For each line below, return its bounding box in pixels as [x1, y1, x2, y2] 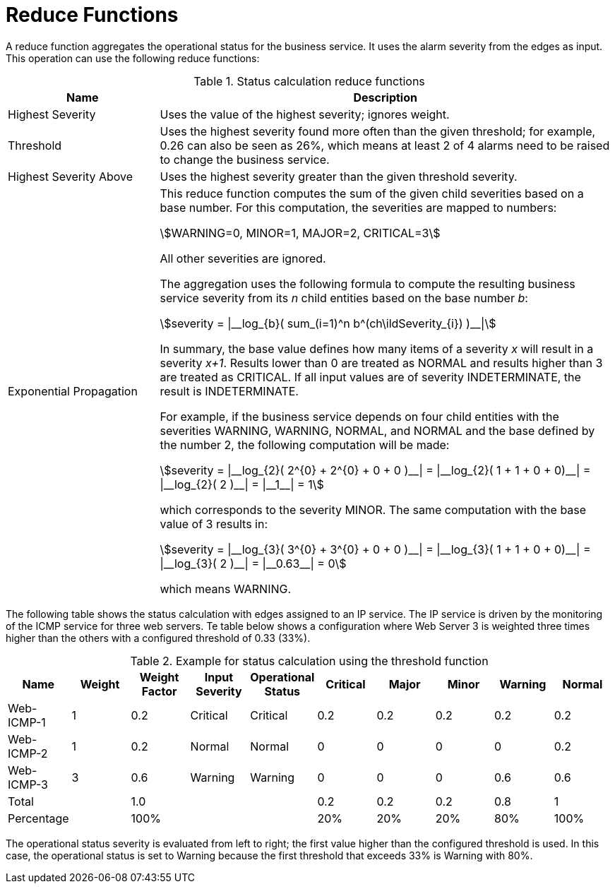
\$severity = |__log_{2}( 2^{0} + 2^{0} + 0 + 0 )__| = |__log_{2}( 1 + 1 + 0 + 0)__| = [160, 463, 591, 477]
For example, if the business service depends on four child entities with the [160, 409, 559, 424]
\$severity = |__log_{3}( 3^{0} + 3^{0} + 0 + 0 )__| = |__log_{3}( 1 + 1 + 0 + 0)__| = [160, 542, 591, 556]
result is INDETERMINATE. [160, 383, 299, 398]
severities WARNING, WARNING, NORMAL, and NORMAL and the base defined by [160, 423, 595, 438]
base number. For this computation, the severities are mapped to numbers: [160, 200, 557, 215]
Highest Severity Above [8, 169, 133, 184]
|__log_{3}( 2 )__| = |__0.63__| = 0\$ [160, 556, 347, 571]
